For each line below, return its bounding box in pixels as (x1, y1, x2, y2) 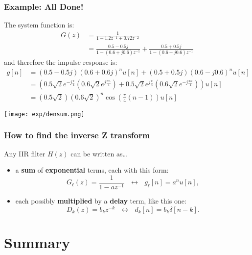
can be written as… (70, 148, 127, 158)
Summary (4, 232, 70, 252)
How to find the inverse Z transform (4, 129, 150, 141)
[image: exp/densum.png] (4, 110, 85, 118)
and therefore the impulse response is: (4, 57, 117, 67)
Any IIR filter (4, 148, 46, 158)
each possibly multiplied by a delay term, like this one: (15, 195, 186, 205)
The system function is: (4, 20, 74, 30)
